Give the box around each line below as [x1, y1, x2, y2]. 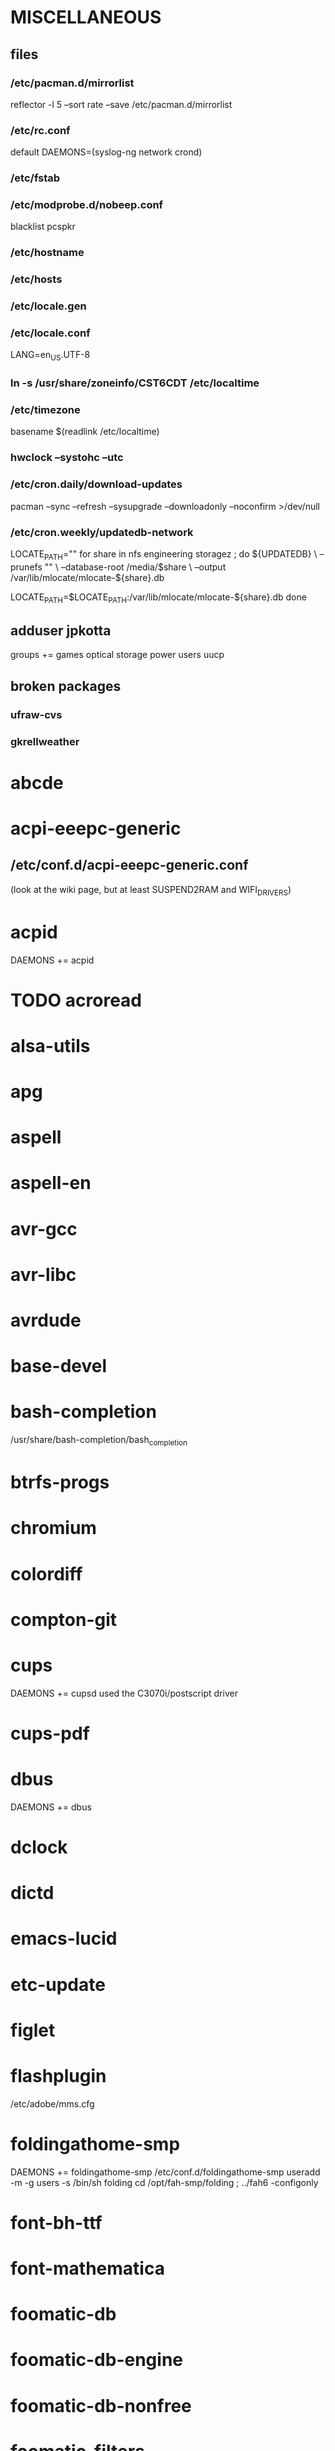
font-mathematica [10, 2257, 165, 2280]
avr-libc [10, 1263, 77, 1286]
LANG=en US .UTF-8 [10, 349, 91, 363]
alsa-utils [10, 1034, 91, 1057]
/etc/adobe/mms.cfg [10, 2097, 95, 2110]
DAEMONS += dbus [10, 1801, 92, 1813]
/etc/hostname [10, 246, 85, 260]
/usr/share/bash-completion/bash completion [10, 1434, 188, 1448]
